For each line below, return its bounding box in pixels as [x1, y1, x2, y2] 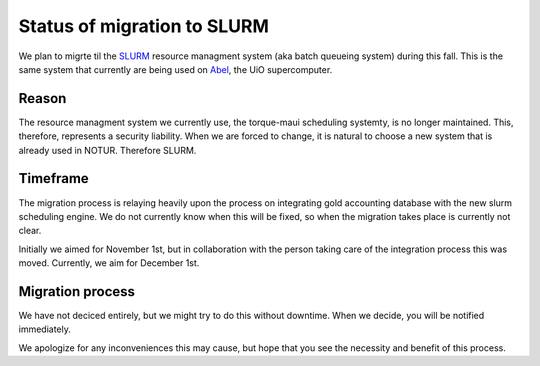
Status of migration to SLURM [18, 15, 270, 37]
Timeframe [18, 170, 89, 187]
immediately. [18, 323, 72, 335]
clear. [18, 225, 42, 237]
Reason [18, 90, 67, 107]
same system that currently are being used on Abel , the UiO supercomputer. [18, 63, 333, 75]
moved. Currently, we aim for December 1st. [18, 257, 200, 269]
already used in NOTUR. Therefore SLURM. [18, 144, 197, 156]
